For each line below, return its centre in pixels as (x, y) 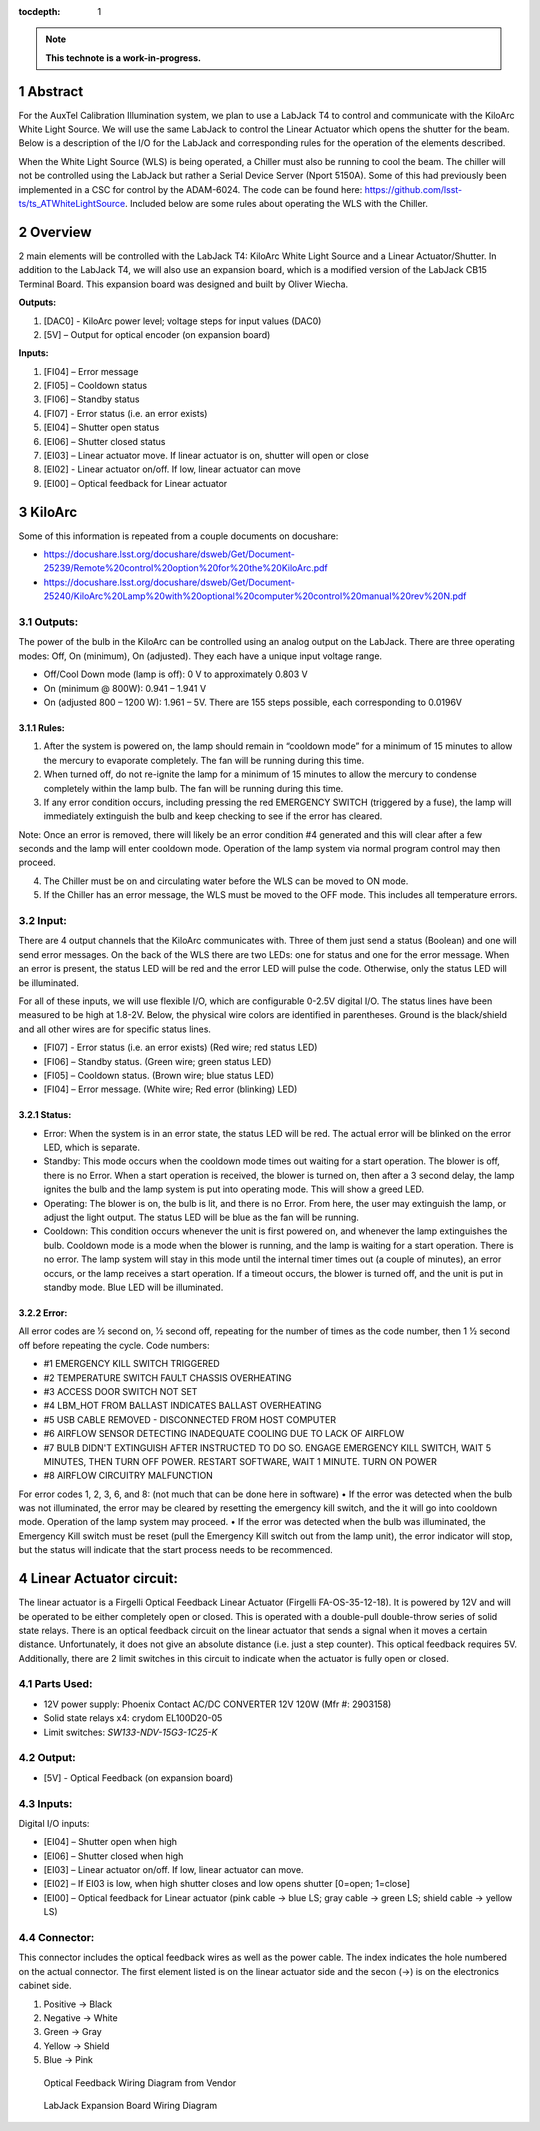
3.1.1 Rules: (41, 727)
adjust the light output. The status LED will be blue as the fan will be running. (201, 1217)
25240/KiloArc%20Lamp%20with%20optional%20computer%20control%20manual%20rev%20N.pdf (255, 596)
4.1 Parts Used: (55, 1684)
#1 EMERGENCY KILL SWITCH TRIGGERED (131, 1364)
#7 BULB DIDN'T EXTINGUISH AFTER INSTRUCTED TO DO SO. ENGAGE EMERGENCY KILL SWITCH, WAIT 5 (267, 1447)
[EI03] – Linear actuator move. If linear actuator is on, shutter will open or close (206, 456)
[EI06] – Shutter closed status (104, 441)
